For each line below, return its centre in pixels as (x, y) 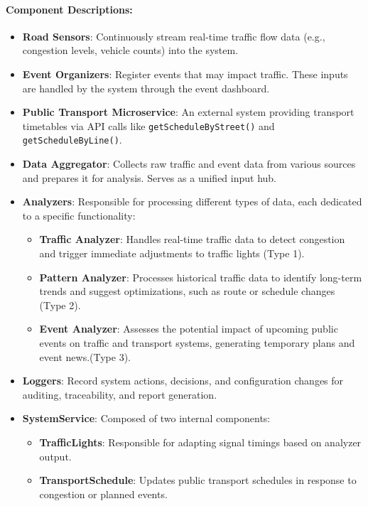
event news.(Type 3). (85, 356)
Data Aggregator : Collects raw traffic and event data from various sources (189, 164)
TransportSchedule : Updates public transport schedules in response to (198, 480)
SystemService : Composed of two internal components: (146, 418)
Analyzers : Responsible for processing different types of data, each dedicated (192, 201)
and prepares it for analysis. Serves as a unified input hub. (149, 177)
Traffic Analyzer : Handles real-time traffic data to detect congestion (192, 239)
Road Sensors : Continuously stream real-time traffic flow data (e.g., (174, 36)
